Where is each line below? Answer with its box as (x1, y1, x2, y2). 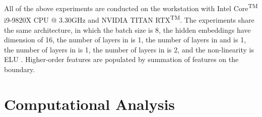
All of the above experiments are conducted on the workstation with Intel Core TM (4, 2, 258, 13)
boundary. (4, 64, 35, 74)
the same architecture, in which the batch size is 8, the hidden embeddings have (4, 24, 251, 35)
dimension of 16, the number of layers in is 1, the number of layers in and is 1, (4, 34, 246, 45)
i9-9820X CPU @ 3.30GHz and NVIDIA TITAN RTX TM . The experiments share (4, 13, 254, 25)
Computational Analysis (4, 93, 175, 114)
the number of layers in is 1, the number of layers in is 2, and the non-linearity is (4, 44, 254, 54)
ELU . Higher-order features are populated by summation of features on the (4, 54, 239, 65)
